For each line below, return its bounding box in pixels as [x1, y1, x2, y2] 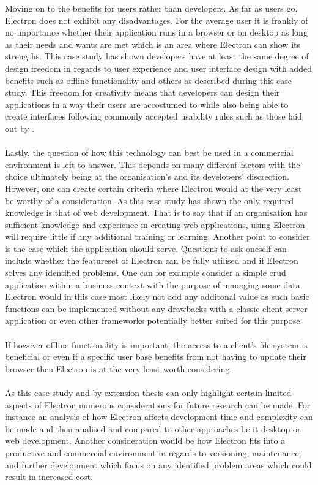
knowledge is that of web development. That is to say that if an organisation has [5, 206, 308, 219]
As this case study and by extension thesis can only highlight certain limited [5, 386, 292, 399]
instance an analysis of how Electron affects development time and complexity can [5, 410, 313, 423]
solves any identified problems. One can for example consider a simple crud [5, 266, 286, 279]
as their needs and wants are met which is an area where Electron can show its [5, 37, 300, 50]
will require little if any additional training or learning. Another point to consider [5, 230, 310, 243]
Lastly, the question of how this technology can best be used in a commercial [5, 146, 294, 159]
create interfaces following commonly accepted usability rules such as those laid [5, 110, 302, 123]
